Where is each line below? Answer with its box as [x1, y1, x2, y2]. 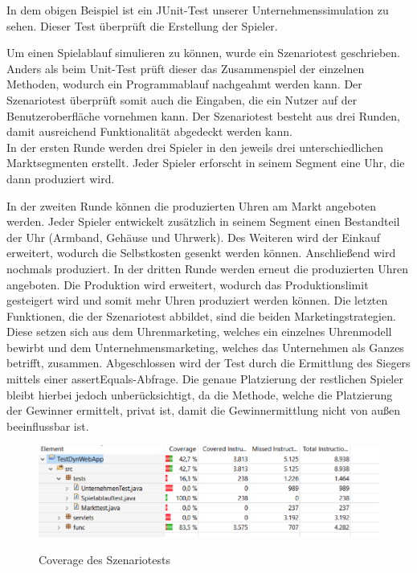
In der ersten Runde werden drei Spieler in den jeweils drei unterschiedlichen [6, 138, 383, 155]
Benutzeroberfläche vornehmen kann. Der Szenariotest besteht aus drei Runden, [6, 107, 400, 124]
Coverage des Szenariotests [39, 551, 170, 568]
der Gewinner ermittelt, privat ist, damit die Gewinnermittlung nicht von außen [6, 402, 401, 419]
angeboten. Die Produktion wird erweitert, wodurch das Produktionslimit [6, 276, 369, 293]
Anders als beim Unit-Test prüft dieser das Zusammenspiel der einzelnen [6, 59, 365, 76]
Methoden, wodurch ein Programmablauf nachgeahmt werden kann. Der [6, 76, 362, 92]
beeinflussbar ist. [6, 417, 89, 434]
